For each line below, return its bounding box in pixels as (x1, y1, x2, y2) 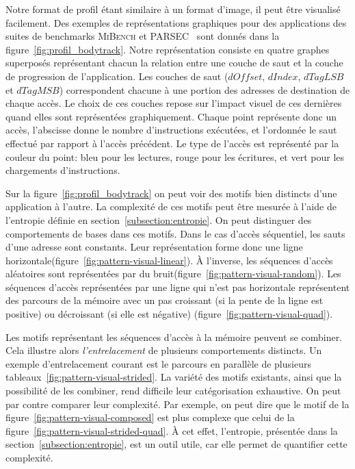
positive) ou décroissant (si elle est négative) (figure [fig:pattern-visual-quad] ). (5, 307, 333, 321)
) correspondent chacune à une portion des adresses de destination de (59, 82, 350, 97)
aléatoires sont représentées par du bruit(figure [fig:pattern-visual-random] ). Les (5, 266, 341, 281)
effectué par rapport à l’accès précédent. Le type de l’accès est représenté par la (5, 136, 339, 150)
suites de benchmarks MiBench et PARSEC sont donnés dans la (5, 29, 280, 43)
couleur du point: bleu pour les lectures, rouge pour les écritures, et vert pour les (5, 149, 345, 164)
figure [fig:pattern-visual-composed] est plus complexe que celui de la (5, 410, 295, 424)
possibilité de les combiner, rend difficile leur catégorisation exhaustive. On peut (5, 383, 341, 398)
